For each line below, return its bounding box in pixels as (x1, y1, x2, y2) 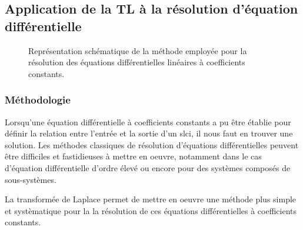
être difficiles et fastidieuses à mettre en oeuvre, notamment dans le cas (5, 150, 262, 162)
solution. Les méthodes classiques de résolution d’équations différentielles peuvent (5, 138, 299, 151)
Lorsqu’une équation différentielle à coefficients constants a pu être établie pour (5, 115, 291, 128)
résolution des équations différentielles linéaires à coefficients (28, 56, 245, 68)
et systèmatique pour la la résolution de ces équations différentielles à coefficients (5, 204, 297, 216)
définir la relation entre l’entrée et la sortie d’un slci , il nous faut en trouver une (5, 127, 293, 139)
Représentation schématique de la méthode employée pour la (28, 44, 247, 56)
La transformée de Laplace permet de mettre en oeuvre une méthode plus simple (5, 193, 297, 205)
